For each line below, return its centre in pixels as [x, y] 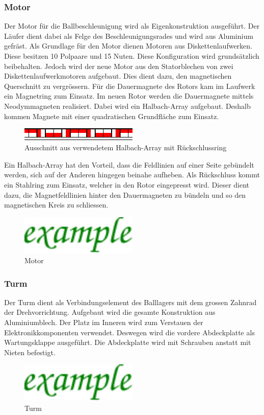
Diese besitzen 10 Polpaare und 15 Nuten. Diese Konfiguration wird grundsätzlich [132, 56]
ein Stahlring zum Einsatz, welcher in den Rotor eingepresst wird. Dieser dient [127, 184]
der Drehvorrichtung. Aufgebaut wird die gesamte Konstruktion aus [110, 312]
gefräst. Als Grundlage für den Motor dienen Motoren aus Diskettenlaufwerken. [128, 46]
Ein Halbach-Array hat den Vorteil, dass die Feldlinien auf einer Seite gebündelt [129, 164]
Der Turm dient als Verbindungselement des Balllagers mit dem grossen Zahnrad [130, 302]
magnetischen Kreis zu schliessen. [56, 205]
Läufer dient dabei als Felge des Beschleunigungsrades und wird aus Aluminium [129, 36]
